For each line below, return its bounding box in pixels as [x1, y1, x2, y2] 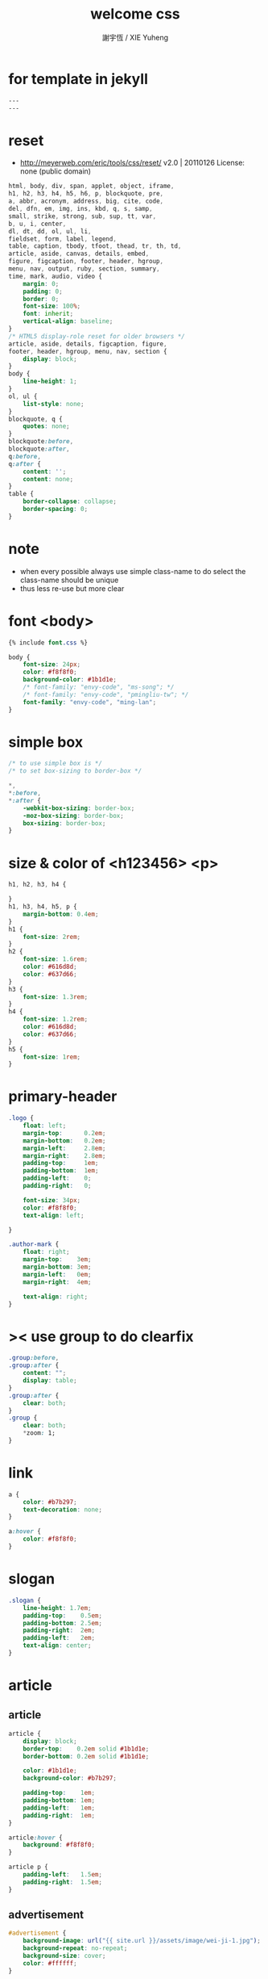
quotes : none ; [23, 422, 70, 430]
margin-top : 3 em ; [23, 1256, 92, 1264]
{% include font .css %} [8, 639, 89, 647]
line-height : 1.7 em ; [23, 1604, 92, 1612]
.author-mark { [8, 1240, 60, 1248]
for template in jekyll [8, 69, 149, 88]
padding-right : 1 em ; [23, 1811, 95, 1819]
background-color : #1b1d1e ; [23, 676, 117, 684]
